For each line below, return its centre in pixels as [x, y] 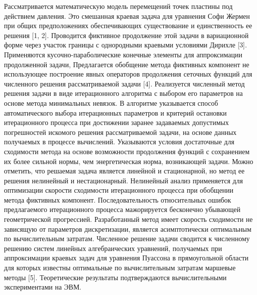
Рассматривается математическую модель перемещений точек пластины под [118, 6]
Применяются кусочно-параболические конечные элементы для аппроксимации [123, 54]
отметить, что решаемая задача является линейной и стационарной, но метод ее [124, 171]
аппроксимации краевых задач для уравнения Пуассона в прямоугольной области [126, 258]
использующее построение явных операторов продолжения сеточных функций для [128, 74]
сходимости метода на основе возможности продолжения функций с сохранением [127, 151]
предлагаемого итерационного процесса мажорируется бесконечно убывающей [122, 209]
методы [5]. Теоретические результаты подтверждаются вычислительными [115, 277]
